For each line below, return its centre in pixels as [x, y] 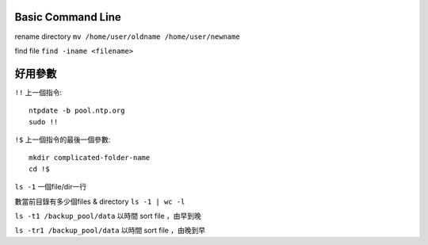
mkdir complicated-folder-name [90, 158]
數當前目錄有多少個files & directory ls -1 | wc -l [100, 201]
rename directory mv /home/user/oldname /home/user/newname [128, 36]
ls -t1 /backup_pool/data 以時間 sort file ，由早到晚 [108, 216]
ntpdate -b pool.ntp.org [77, 111]
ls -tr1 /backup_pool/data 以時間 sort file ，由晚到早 [110, 231]
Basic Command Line [68, 17]
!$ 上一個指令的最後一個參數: [63, 140]
